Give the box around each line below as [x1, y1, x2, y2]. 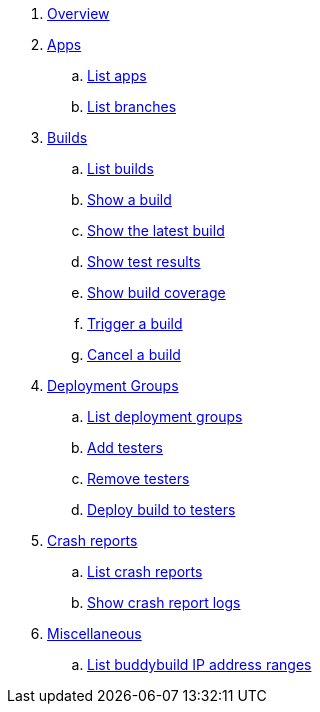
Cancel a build [87, 346, 181, 363]
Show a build [87, 191, 172, 208]
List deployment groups [87, 408, 243, 425]
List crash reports [87, 563, 203, 580]
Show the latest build [87, 222, 225, 239]
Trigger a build [87, 315, 183, 332]
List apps [87, 67, 147, 84]
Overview [47, 5, 110, 22]
